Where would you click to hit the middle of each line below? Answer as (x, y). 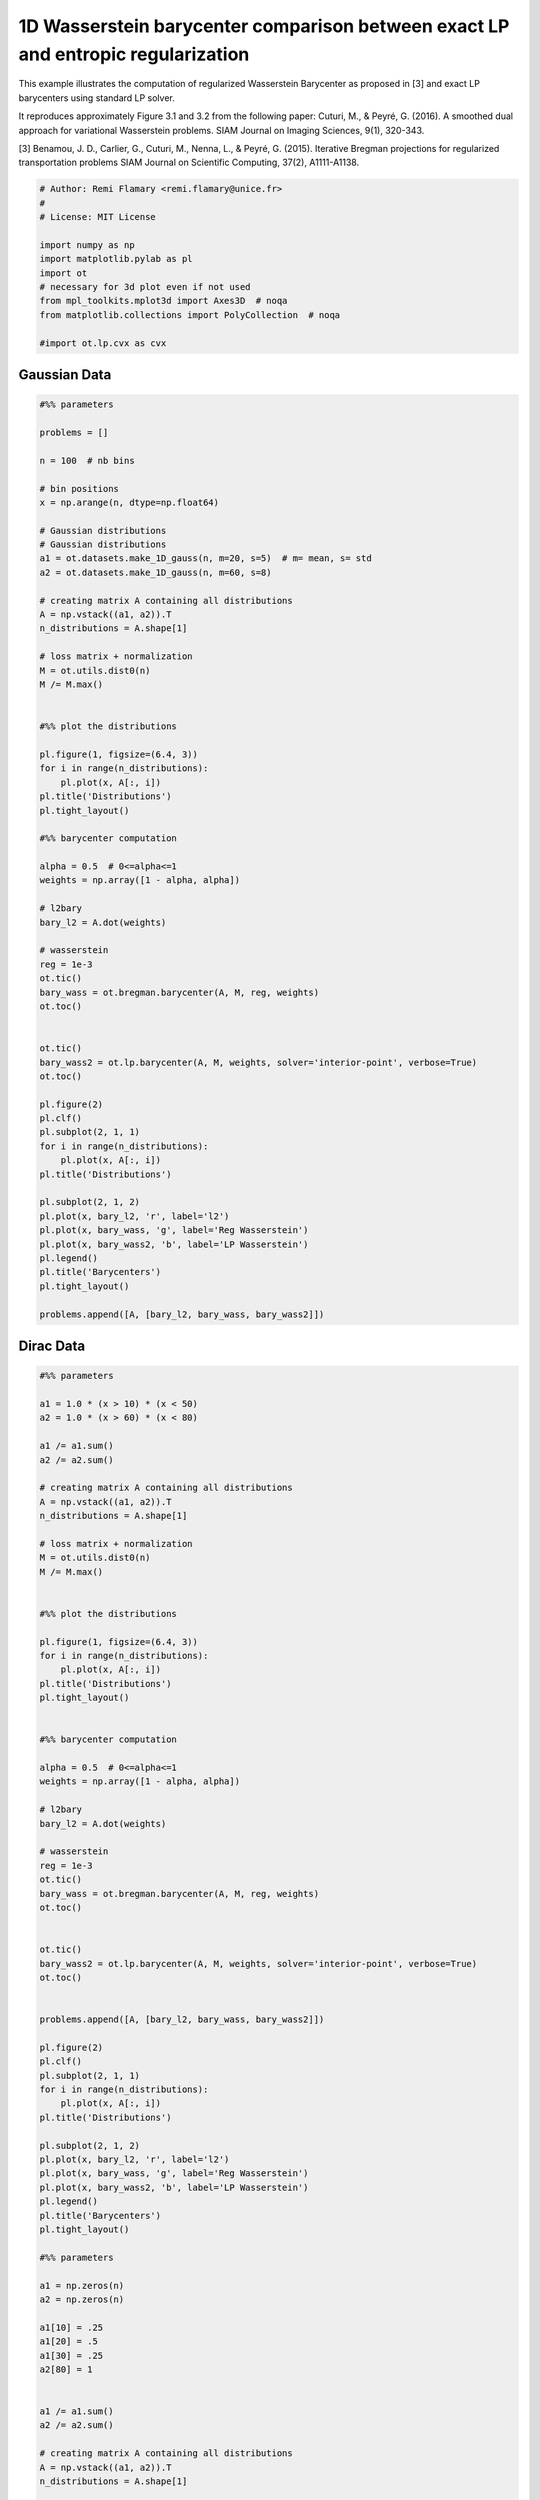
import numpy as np (87, 244)
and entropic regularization (134, 54)
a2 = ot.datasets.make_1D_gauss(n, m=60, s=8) (155, 572)
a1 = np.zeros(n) (82, 2285)
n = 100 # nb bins (87, 460)
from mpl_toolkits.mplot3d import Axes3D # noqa (163, 301)
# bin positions (79, 488)
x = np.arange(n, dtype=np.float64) (129, 502)
